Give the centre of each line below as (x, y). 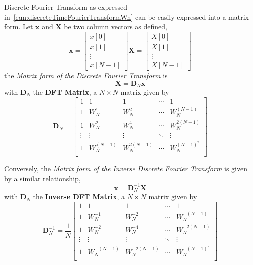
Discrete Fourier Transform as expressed (66, 7)
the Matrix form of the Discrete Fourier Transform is (86, 75)
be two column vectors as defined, (115, 26)
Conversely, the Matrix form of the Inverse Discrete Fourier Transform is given (126, 168)
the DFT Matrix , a (65, 92)
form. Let (19, 26)
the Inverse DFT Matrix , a (79, 196)
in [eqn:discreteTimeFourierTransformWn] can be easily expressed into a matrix (126, 16)
